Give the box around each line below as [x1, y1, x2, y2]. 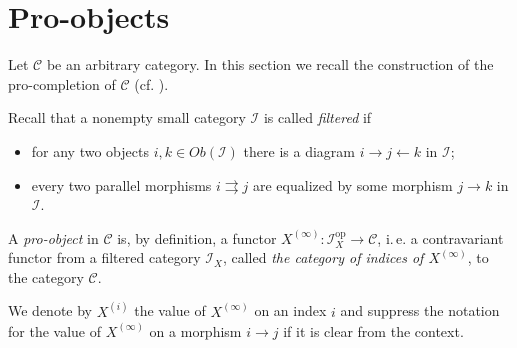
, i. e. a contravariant [377, 227, 504, 248]
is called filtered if [263, 107, 372, 128]
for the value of [8, 320, 101, 341]
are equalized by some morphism [252, 174, 453, 195]
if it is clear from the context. [283, 320, 464, 341]
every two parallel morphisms [31, 174, 212, 195]
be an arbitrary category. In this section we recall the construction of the [46, 54, 494, 75]
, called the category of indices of [222, 247, 424, 268]
